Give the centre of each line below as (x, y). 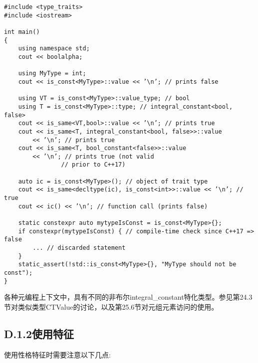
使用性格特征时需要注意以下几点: (57, 354)
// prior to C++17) (93, 165)
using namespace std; (54, 49)
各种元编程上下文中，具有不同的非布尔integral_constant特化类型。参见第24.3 (128, 297)
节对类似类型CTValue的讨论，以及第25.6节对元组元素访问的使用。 (111, 306)
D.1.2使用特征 (39, 333)
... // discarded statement (79, 248)
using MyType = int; (52, 74)
